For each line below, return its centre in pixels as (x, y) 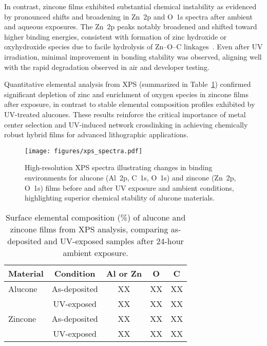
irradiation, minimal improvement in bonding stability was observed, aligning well (133, 56)
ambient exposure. (96, 252)
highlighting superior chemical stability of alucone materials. (120, 198)
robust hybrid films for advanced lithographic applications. (97, 134)
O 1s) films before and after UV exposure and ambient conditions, (129, 187)
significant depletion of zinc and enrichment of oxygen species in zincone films (126, 94)
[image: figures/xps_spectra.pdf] (84, 151)
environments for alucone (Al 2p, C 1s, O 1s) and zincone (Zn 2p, (130, 177)
